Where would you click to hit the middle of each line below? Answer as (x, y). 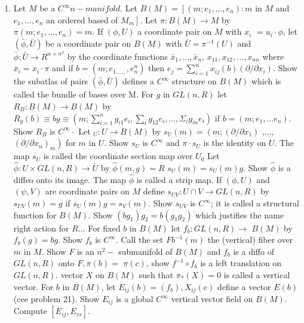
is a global (135, 299)
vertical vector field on (212, 299)
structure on (194, 81)
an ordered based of (82, 19)
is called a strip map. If (179, 179)
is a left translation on (241, 263)
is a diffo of (254, 251)
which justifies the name (240, 214)
